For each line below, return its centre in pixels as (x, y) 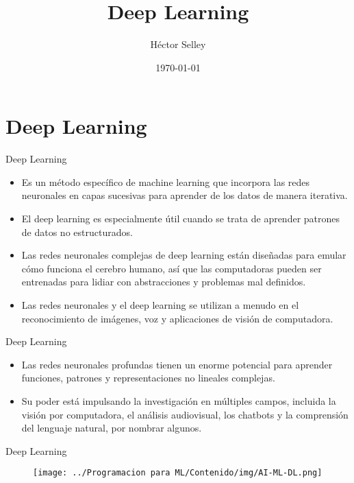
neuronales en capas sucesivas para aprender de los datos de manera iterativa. (185, 195)
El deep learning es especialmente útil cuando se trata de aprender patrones (181, 219)
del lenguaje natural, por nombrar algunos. (112, 428)
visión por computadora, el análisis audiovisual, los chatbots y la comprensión (185, 414)
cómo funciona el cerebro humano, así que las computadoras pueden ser (172, 268)
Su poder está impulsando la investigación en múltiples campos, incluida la (179, 400)
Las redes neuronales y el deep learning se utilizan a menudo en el (160, 305)
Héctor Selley (178, 44)
